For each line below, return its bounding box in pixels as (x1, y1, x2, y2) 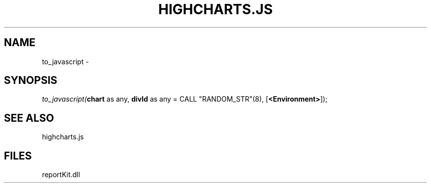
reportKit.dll (42, 170, 80, 179)
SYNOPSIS (4, 74, 58, 87)
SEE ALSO (4, 111, 54, 124)
